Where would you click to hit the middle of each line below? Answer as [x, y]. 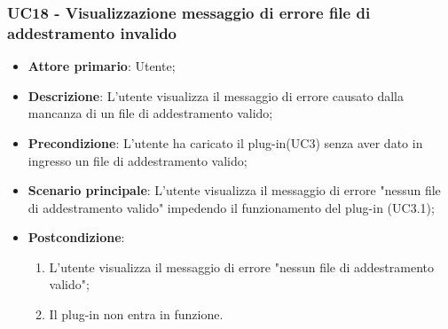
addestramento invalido [92, 32]
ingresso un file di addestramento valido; [138, 160]
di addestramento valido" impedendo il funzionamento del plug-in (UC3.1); [231, 207]
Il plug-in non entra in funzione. [136, 314]
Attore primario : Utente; [102, 66]
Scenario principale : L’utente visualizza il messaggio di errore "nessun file [234, 190]
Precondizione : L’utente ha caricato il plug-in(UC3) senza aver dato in [225, 142]
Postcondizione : [76, 237]
